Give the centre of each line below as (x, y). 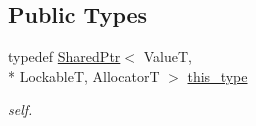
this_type (217, 75)
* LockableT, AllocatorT (84, 75)
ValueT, (167, 56)
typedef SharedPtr (64, 56)
